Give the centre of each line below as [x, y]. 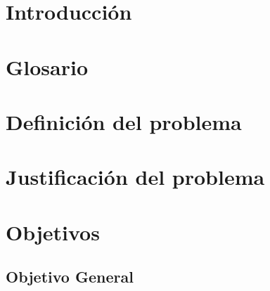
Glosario [47, 66]
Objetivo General [70, 277]
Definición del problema [124, 121]
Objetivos [53, 232]
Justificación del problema [135, 177]
